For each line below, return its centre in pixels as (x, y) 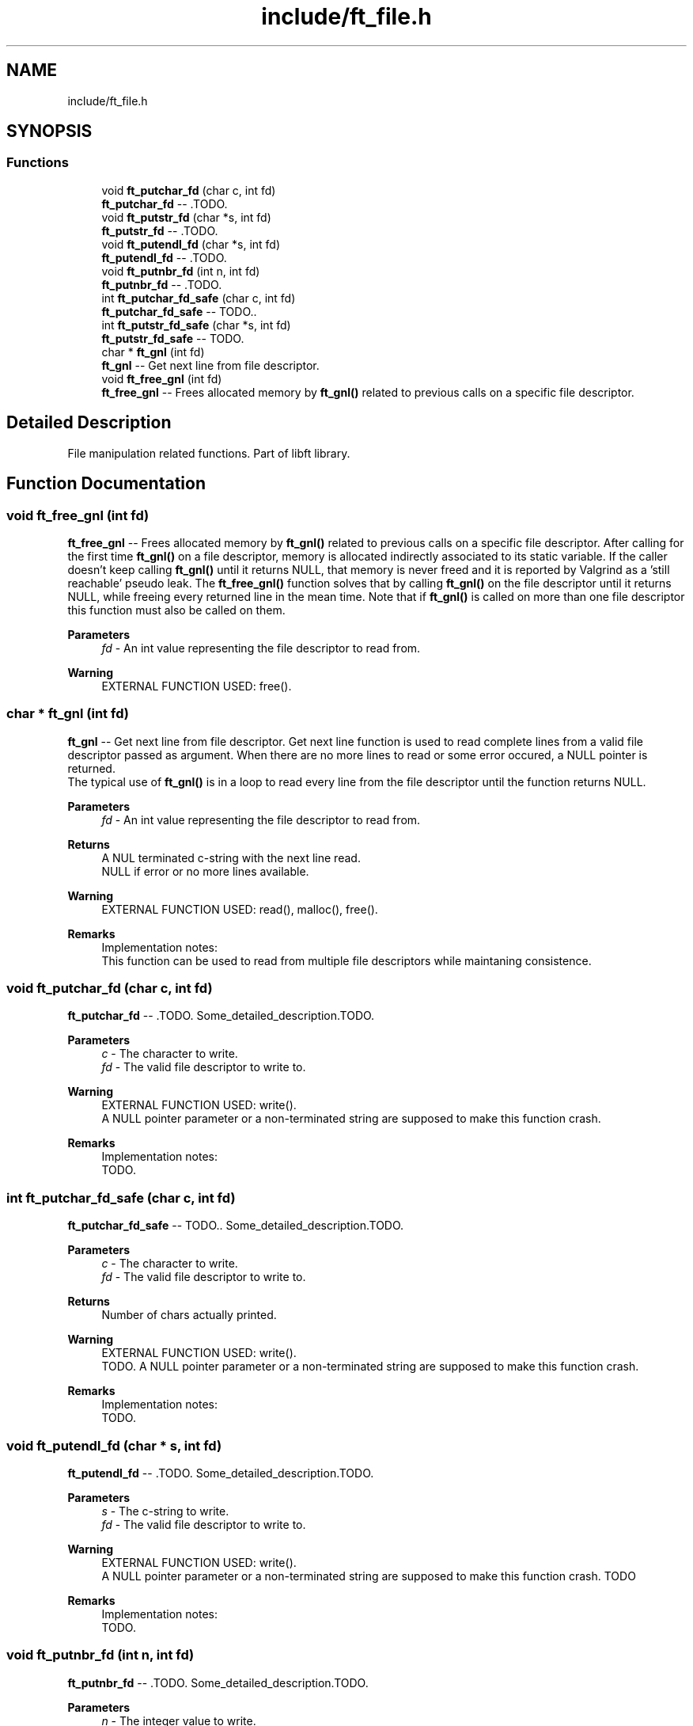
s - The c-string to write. (165, 1511)
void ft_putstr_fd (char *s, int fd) (186, 217)
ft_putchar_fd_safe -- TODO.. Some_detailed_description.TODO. (236, 1226)
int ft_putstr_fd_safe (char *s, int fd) (196, 325)
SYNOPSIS (49, 131)
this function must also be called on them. (176, 610)
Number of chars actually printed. (189, 1315)
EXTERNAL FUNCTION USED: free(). (197, 686)
